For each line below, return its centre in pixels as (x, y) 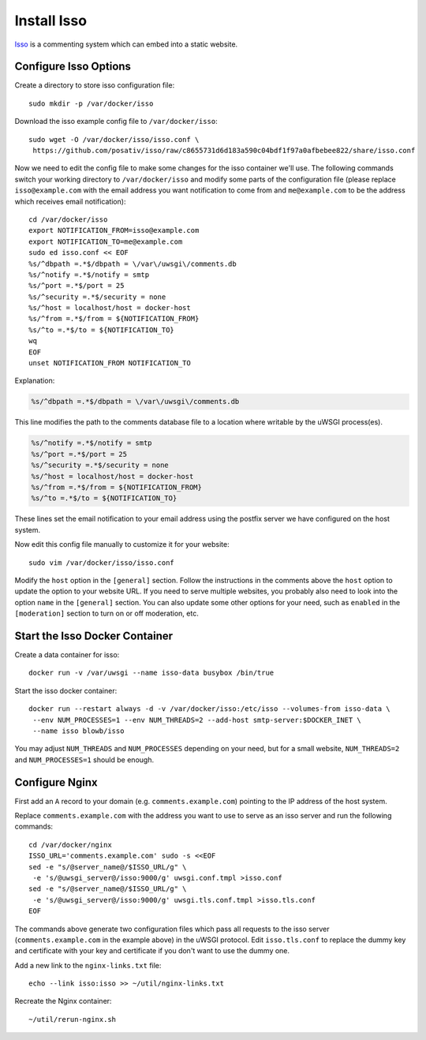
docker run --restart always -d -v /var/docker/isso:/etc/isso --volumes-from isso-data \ (209, 709)
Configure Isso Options (73, 67)
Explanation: (35, 381)
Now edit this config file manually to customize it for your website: (122, 544)
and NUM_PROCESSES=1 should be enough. (84, 759)
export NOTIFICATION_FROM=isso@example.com (114, 230)
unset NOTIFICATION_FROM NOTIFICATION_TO (110, 363)
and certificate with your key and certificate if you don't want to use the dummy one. (152, 951)
